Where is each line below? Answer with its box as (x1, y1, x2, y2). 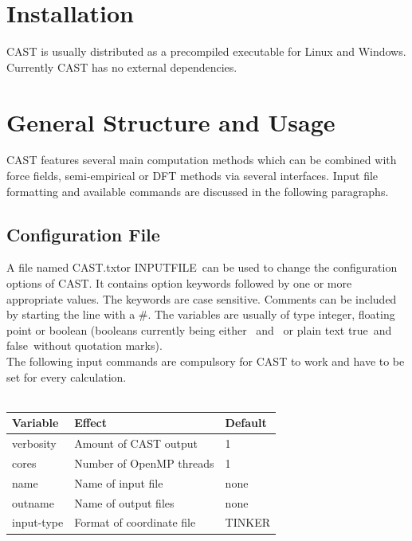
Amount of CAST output (74, 435, 198, 452)
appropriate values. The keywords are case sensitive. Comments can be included (6, 290, 397, 307)
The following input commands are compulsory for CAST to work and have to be (6, 352, 405, 369)
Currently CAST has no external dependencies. (6, 58, 237, 75)
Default (225, 414, 267, 431)
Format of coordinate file (74, 514, 196, 531)
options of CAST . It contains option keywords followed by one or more (6, 275, 352, 292)
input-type (12, 514, 64, 531)
